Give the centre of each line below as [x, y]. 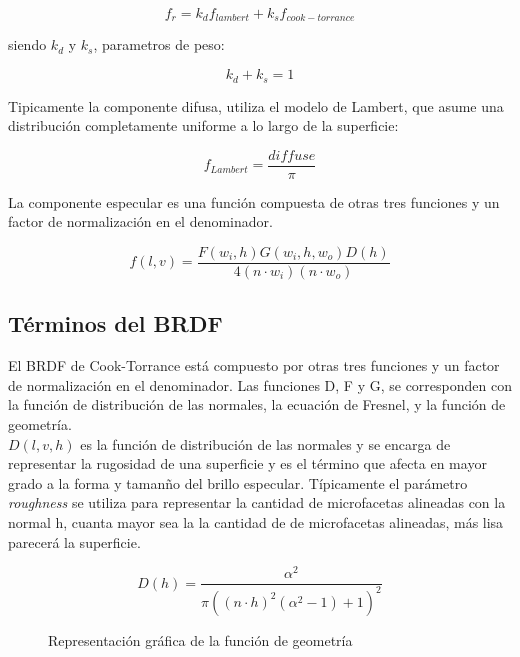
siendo [27, 44]
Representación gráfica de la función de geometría [200, 639]
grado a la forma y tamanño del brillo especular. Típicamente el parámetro [238, 482]
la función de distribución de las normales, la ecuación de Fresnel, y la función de [257, 404]
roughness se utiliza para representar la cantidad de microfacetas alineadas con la [257, 502]
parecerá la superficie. [74, 541]
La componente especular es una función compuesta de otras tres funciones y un [254, 201]
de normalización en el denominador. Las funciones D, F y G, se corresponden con [260, 384]
